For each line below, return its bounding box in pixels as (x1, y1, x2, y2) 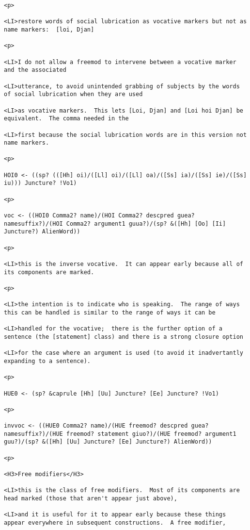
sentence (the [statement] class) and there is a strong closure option (4, 333, 243, 340)
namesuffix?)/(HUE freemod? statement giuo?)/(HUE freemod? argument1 (4, 430, 236, 437)
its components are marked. (4, 268, 94, 276)
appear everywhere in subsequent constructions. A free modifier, (4, 519, 226, 526)
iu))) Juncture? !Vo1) (4, 180, 77, 187)
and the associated (4, 66, 66, 74)
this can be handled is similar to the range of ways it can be (4, 309, 216, 316)
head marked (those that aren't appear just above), (4, 495, 177, 502)
